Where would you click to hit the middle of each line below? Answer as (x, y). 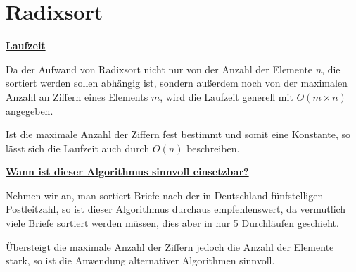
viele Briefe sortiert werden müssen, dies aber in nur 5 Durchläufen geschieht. (172, 223)
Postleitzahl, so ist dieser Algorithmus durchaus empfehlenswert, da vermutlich (176, 209)
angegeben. (30, 110)
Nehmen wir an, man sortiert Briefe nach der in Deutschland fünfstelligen (165, 195)
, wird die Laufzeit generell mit (227, 96)
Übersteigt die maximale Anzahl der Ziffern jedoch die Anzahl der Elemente (170, 246)
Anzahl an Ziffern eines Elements (77, 96)
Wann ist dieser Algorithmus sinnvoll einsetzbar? (127, 172)
